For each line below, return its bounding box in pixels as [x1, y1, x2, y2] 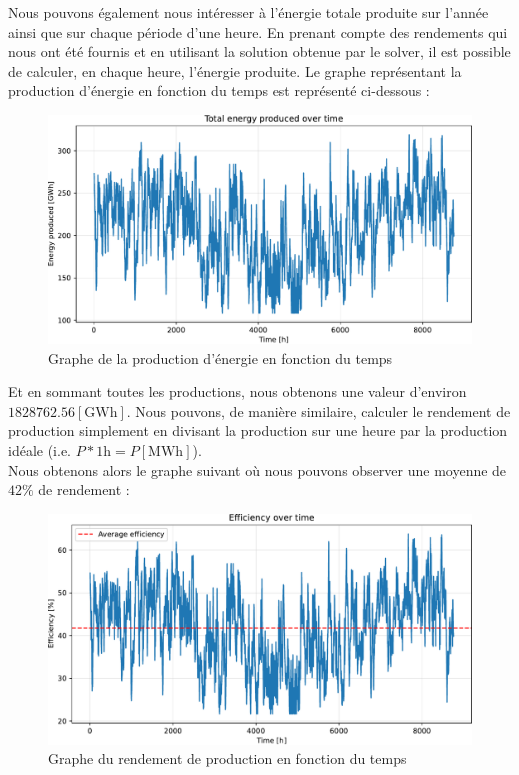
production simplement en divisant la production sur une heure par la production [8, 420, 508, 441]
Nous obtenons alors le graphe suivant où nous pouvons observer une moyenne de [8, 459, 507, 480]
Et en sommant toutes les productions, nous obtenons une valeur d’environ [8, 381, 467, 402]
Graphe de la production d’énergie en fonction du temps [48, 347, 393, 368]
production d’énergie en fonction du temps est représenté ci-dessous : [8, 80, 430, 101]
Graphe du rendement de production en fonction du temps [48, 748, 407, 769]
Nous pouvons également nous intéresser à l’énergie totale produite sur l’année [8, 2, 489, 22]
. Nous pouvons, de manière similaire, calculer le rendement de [126, 400, 511, 421]
